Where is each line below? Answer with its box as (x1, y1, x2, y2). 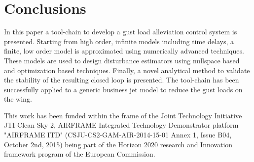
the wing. (4, 94, 32, 104)
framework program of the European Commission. (4, 149, 155, 159)
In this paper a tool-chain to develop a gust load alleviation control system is (4, 27, 237, 37)
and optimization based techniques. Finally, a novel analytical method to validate (4, 65, 250, 75)
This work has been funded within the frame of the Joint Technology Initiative (4, 110, 242, 120)
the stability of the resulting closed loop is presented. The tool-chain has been (4, 75, 239, 85)
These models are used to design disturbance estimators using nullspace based (4, 55, 240, 65)
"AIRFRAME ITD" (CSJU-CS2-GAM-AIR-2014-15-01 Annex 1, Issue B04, (4, 130, 232, 140)
